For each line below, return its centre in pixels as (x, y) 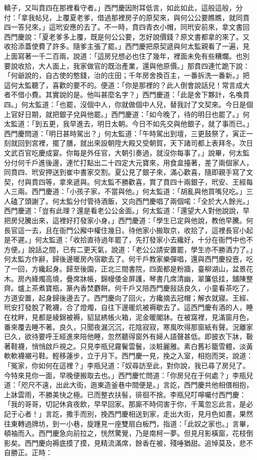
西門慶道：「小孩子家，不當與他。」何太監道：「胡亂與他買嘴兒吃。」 (139, 191)
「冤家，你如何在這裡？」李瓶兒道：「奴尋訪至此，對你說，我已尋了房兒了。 (127, 365)
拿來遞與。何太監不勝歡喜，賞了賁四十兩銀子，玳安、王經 (152, 181)
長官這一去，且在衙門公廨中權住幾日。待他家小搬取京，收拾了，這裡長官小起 (128, 230)
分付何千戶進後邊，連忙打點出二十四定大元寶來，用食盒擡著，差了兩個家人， (128, 162)
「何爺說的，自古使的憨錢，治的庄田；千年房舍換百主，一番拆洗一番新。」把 (127, 75)
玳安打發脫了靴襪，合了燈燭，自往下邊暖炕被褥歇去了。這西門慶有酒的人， (125, 307)
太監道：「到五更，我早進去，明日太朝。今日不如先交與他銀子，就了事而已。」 (128, 124)
